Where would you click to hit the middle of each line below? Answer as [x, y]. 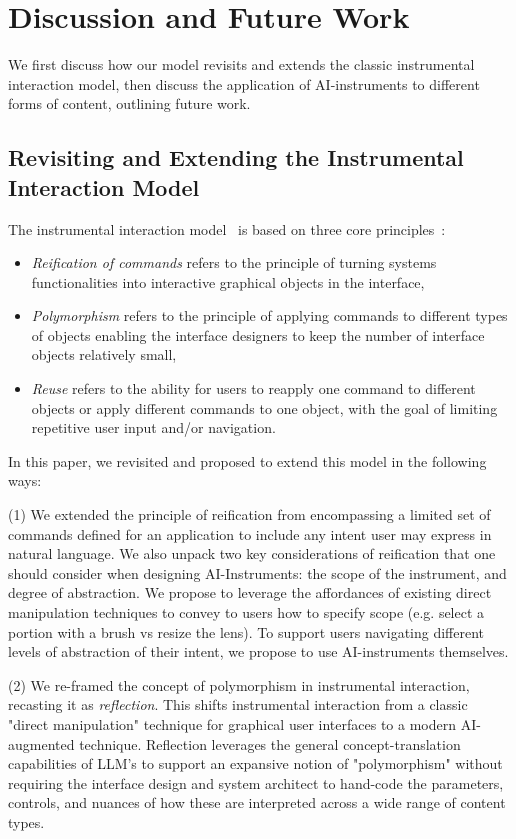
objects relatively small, [104, 354]
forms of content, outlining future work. [129, 103]
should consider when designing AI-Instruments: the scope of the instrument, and [257, 572]
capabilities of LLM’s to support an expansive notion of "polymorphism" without [255, 763]
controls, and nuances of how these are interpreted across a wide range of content [257, 802]
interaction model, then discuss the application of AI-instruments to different [244, 83]
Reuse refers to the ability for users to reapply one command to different [253, 388]
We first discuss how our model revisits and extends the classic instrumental [241, 64]
